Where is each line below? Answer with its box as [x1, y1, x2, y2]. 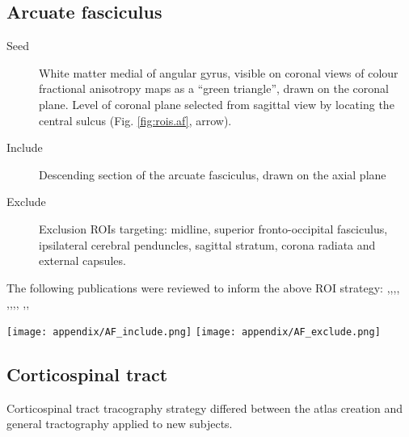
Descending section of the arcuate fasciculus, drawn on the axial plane [39, 166, 386, 183]
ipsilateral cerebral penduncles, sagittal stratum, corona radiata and [39, 236, 376, 253]
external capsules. [39, 252, 126, 269]
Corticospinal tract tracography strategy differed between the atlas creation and [6, 399, 403, 416]
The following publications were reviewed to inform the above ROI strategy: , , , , [6, 279, 400, 296]
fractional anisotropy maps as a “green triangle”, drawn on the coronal [39, 80, 389, 97]
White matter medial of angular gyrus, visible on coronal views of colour [39, 64, 398, 81]
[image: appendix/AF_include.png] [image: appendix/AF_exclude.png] [6, 326, 381, 338]
